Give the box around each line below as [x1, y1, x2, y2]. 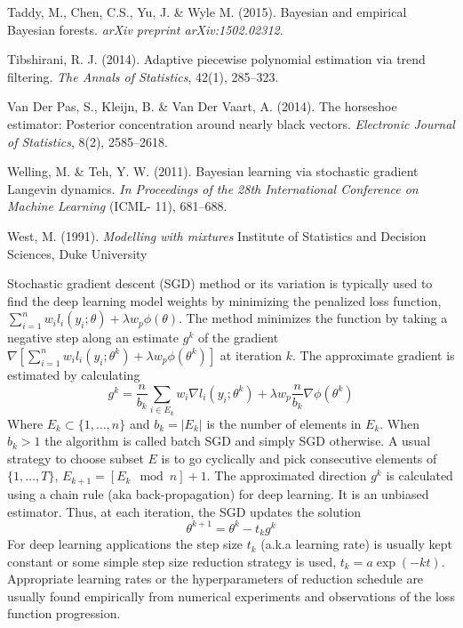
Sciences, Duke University [7, 244, 148, 262]
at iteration [220, 345, 283, 364]
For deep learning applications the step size [7, 535, 243, 553]
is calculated [386, 466, 453, 485]
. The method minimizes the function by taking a [179, 309, 448, 327]
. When [379, 414, 420, 432]
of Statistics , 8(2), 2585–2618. [7, 132, 168, 150]
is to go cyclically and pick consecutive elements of [161, 448, 437, 467]
